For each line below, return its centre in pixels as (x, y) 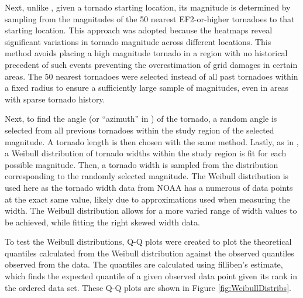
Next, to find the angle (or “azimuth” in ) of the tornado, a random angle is (141, 119)
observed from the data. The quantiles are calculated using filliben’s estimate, (144, 264)
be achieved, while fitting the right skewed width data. (102, 222)
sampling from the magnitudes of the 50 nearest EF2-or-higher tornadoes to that (150, 18)
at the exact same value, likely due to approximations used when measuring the (147, 199)
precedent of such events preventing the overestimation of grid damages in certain (151, 64)
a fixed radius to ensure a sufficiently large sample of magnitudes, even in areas (147, 88)
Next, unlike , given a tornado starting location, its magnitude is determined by (148, 7)
